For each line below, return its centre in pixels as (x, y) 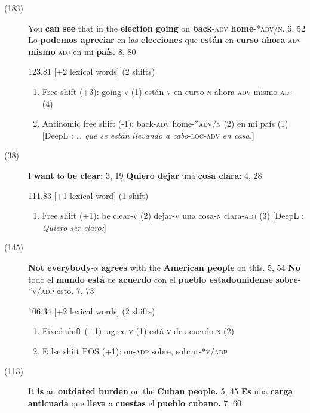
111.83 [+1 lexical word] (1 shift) (88, 195)
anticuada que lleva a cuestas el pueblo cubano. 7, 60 (135, 403)
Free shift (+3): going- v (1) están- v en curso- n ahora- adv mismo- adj (167, 91)
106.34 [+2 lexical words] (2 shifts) (92, 310)
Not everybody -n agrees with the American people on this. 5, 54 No (164, 267)
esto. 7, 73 (76, 291)
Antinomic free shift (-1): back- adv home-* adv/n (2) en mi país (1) (165, 123)
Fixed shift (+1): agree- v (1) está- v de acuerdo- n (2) (138, 331)
